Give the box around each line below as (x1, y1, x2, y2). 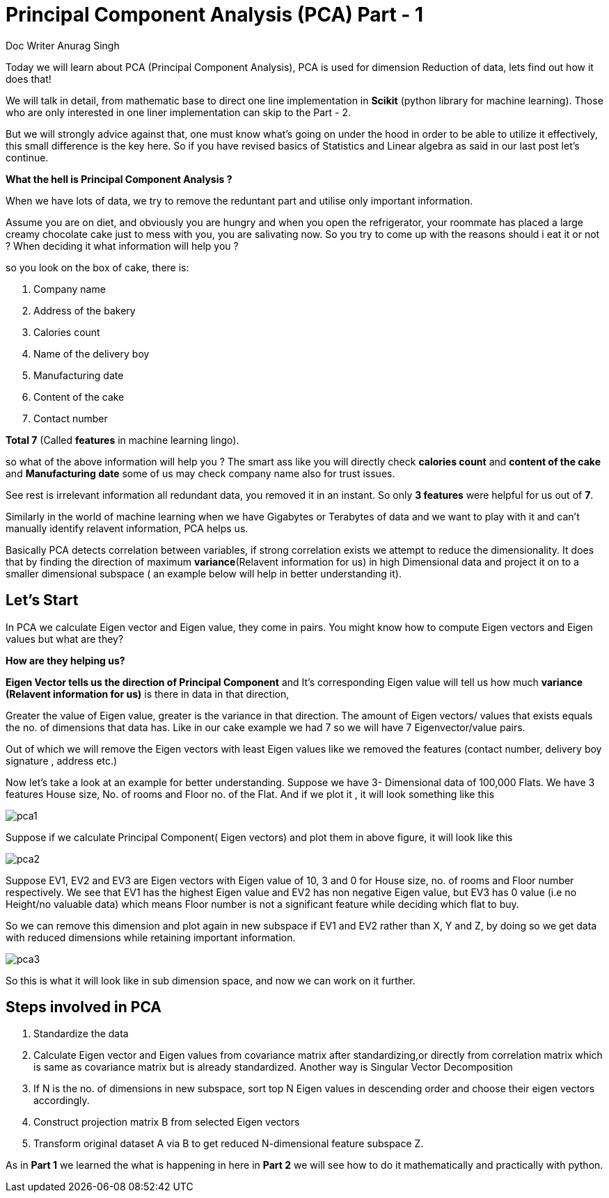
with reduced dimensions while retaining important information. (6, 931, 296, 943)
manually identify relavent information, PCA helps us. (6, 522, 248, 534)
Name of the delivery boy (33, 347, 150, 360)
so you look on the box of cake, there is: (6, 261, 189, 273)
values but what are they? (6, 632, 124, 645)
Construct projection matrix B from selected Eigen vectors (33, 1116, 300, 1128)
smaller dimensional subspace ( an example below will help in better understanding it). (6, 567, 402, 580)
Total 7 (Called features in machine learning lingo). (6, 433, 239, 446)
